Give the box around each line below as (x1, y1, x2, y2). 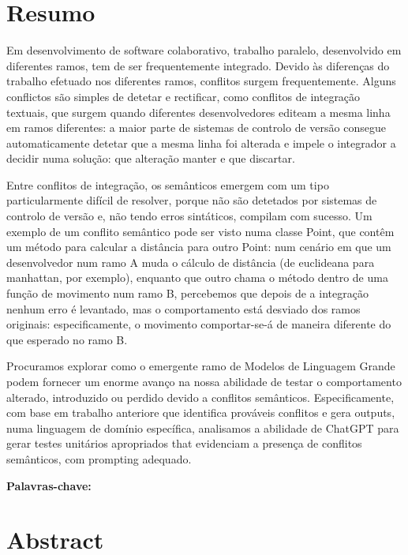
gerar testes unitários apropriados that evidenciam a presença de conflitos (6, 435, 362, 452)
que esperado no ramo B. (6, 331, 128, 347)
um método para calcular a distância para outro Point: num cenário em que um (6, 238, 391, 255)
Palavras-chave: (6, 477, 92, 493)
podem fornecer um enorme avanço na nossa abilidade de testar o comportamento (6, 373, 402, 389)
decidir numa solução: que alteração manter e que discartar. (6, 150, 295, 167)
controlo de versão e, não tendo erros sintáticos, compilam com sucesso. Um (6, 208, 372, 224)
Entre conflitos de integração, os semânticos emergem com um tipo (6, 176, 329, 193)
